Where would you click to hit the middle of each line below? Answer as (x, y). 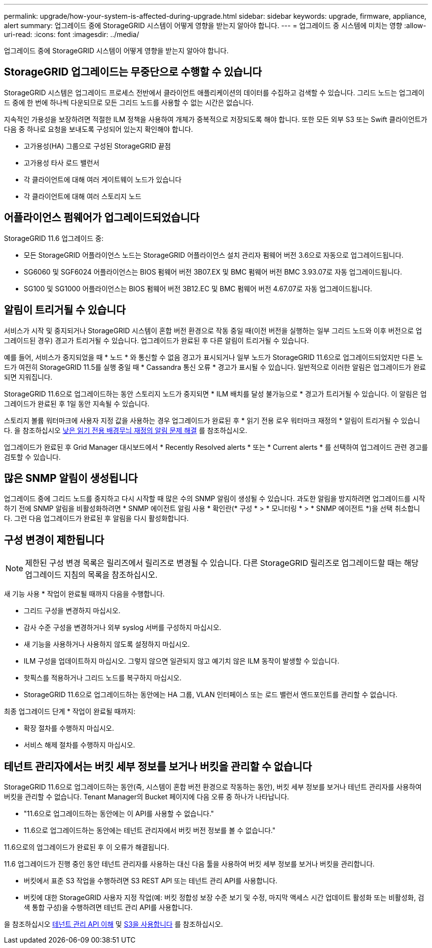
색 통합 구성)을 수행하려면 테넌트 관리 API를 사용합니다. (108, 908)
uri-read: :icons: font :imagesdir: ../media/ (72, 34)
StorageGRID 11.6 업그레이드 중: (54, 238)
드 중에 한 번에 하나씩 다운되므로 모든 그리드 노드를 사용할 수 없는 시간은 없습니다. (129, 102)
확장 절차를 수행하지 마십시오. (69, 728)
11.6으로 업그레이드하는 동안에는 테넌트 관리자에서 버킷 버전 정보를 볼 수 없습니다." (150, 830)
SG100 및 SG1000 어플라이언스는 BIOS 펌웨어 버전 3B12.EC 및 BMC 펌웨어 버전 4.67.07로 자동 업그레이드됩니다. (198, 288)
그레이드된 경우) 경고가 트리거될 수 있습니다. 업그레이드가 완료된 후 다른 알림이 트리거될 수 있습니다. (157, 340)
